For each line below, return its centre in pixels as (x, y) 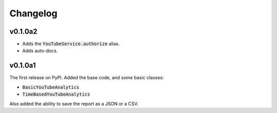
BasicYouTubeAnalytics (51, 87)
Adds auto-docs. (40, 51)
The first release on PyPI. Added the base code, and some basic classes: (87, 78)
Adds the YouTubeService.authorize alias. (71, 44)
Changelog (33, 13)
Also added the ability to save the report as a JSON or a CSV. (74, 104)
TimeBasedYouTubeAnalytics (56, 94)
